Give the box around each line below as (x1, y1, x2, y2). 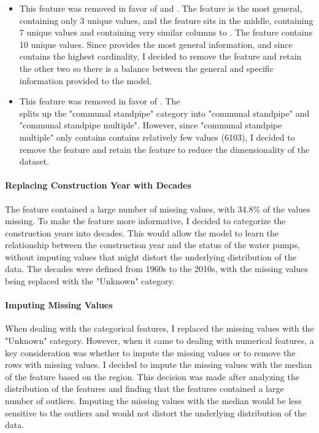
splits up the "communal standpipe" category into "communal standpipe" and (19, 106, 310, 119)
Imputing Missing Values (5, 298, 113, 311)
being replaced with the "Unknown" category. (5, 275, 175, 287)
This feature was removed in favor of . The (19, 95, 180, 107)
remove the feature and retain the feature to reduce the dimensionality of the (19, 142, 310, 155)
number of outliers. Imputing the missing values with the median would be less (5, 394, 302, 407)
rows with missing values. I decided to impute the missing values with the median (5, 358, 312, 371)
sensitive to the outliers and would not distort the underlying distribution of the (5, 406, 306, 419)
